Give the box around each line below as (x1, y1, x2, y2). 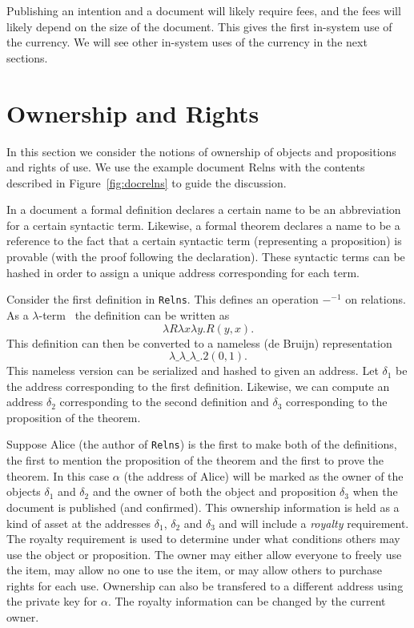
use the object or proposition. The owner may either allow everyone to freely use (6, 545, 402, 562)
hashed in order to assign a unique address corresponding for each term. (6, 264, 360, 280)
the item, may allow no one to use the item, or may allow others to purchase (6, 562, 382, 578)
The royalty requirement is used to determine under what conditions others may (6, 530, 400, 547)
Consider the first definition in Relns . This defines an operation (6, 291, 319, 308)
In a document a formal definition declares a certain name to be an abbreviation (6, 201, 401, 218)
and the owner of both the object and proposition (92, 483, 336, 500)
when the (352, 483, 398, 500)
